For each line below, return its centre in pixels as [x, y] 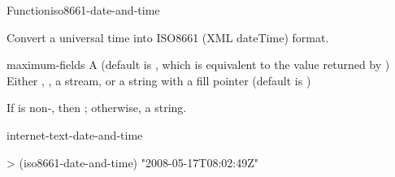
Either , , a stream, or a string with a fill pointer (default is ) [159, 80]
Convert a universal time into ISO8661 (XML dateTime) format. [168, 37]
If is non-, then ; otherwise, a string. [97, 108]
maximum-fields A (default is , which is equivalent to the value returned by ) [198, 65]
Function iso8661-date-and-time [83, 10]
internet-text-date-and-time [75, 134]
